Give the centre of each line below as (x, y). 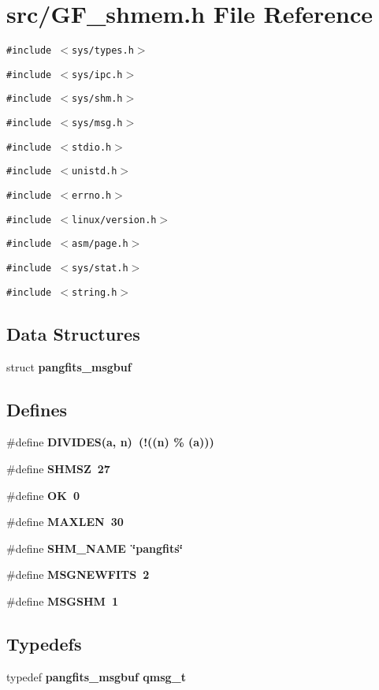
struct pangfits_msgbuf (69, 366)
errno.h (92, 196)
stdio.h (92, 147)
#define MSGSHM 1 (62, 600)
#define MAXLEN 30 (65, 522)
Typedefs (44, 643)
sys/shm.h (97, 99)
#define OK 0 (43, 495)
